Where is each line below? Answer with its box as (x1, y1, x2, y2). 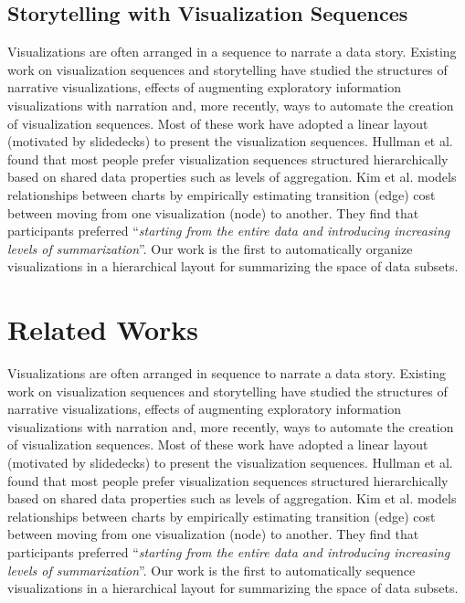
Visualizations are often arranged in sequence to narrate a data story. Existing (7, 364, 446, 383)
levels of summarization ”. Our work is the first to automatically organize (7, 238, 413, 258)
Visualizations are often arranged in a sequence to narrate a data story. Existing (7, 42, 457, 61)
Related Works (7, 311, 199, 348)
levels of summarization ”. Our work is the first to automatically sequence (7, 560, 416, 579)
